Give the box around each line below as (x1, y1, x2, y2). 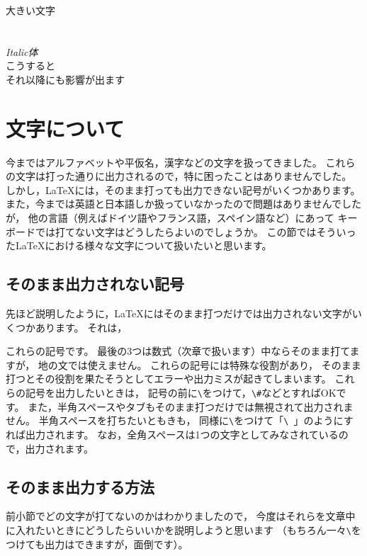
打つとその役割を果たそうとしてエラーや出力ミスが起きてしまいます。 (6, 371, 332, 386)
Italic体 (6, 44, 38, 59)
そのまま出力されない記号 (6, 273, 184, 295)
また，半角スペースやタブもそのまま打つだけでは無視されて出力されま (28, 399, 354, 414)
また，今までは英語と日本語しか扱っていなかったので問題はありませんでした (6, 196, 361, 211)
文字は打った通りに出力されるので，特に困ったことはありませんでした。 (15, 169, 352, 183)
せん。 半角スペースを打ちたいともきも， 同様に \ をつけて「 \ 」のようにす (6, 413, 354, 428)
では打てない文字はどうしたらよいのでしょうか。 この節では (35, 224, 317, 239)
